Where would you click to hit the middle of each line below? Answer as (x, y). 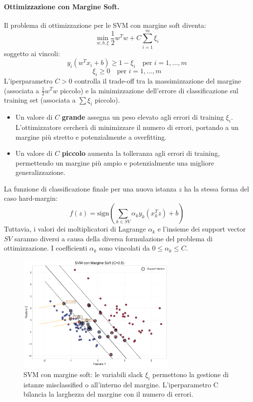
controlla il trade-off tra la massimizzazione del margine (158, 80)
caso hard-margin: (31, 198)
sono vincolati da (124, 248)
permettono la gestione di (191, 374)
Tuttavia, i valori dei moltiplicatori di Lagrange (75, 229)
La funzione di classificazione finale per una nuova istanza (90, 188)
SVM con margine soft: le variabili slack (83, 374)
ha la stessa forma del (217, 188)
